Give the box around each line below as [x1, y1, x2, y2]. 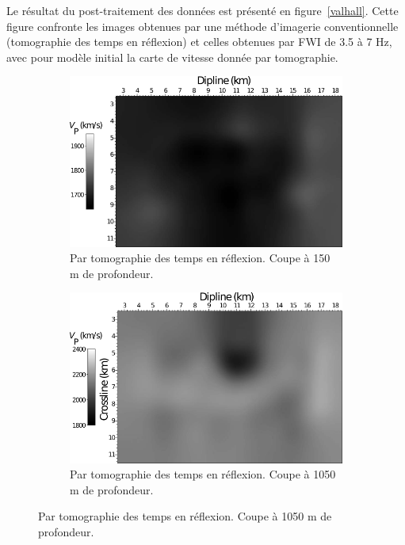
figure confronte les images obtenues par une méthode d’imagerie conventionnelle [6, 17, 399, 34]
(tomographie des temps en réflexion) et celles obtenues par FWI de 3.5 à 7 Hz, [6, 33, 392, 50]
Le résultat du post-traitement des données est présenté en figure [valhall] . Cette [6, 2, 399, 18]
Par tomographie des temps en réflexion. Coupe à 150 [70, 250, 330, 266]
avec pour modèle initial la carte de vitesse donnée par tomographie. [6, 48, 338, 65]
